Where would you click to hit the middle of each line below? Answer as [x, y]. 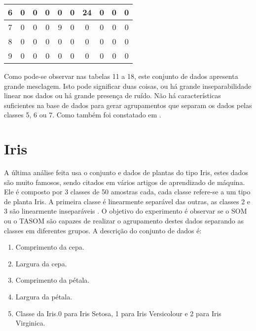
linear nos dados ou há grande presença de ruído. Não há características [112, 95]
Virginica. [30, 323]
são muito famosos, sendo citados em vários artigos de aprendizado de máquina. [125, 182]
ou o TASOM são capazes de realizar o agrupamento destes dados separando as [124, 221]
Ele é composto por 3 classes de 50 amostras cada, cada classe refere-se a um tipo [127, 192]
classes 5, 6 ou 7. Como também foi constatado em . [83, 115]
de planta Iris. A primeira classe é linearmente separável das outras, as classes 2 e [127, 201]
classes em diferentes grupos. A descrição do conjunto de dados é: [103, 230]
